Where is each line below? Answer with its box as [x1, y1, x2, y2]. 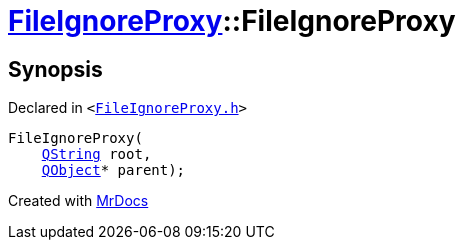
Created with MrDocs [8, 192, 149, 210]
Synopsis [8, 56, 103, 82]
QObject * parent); [41, 162, 186, 179]
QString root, [41, 146, 152, 163]
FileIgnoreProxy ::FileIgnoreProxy [8, 4, 456, 38]
